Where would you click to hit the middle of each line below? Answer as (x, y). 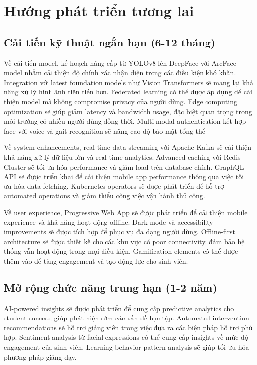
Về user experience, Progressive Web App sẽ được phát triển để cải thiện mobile (126, 212)
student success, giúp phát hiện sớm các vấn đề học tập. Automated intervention (127, 318)
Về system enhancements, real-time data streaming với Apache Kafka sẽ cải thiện (128, 147)
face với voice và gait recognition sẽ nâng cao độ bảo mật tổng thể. (105, 130)
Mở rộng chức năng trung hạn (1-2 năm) (111, 287)
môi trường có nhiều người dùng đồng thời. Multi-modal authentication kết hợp (125, 121)
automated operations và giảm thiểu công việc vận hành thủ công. (104, 196)
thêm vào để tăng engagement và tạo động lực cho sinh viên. (96, 260)
